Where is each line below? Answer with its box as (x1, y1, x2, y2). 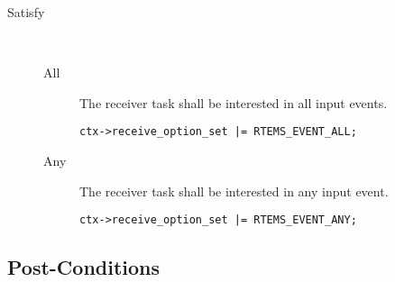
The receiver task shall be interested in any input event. (79, 181, 389, 200)
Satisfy (7, 3, 45, 21)
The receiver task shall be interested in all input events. (79, 93, 388, 112)
